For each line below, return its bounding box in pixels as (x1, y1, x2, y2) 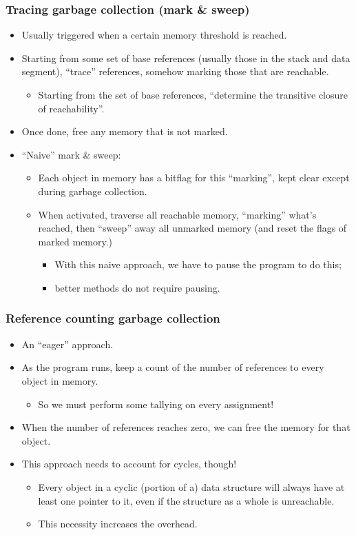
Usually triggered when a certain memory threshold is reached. (21, 28, 287, 42)
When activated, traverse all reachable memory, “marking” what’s (38, 207, 317, 221)
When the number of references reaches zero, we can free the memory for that (21, 420, 350, 434)
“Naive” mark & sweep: (21, 147, 121, 161)
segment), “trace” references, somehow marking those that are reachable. (21, 64, 329, 79)
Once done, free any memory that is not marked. (21, 124, 228, 139)
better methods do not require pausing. (54, 280, 220, 294)
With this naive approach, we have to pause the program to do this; (54, 257, 342, 272)
